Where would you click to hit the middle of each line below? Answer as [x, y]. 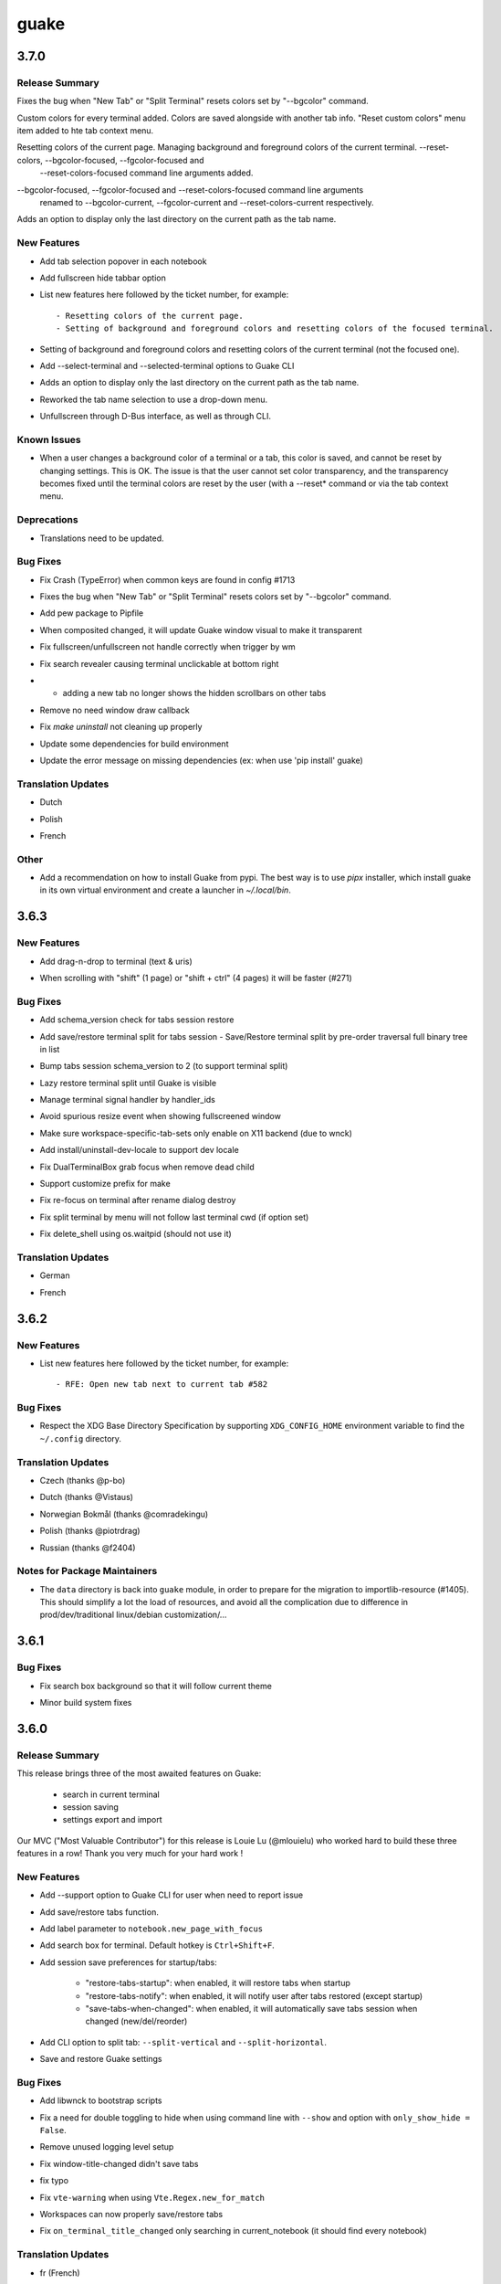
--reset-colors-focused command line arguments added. [146, 173]
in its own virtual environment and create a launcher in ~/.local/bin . [165, 890]
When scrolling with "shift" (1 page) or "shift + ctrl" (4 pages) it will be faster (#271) [196, 978]
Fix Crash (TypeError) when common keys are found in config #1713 [167, 579]
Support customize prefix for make [105, 1184]
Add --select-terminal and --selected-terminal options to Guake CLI [167, 365]
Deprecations [47, 520]
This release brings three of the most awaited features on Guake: [139, 1773]
